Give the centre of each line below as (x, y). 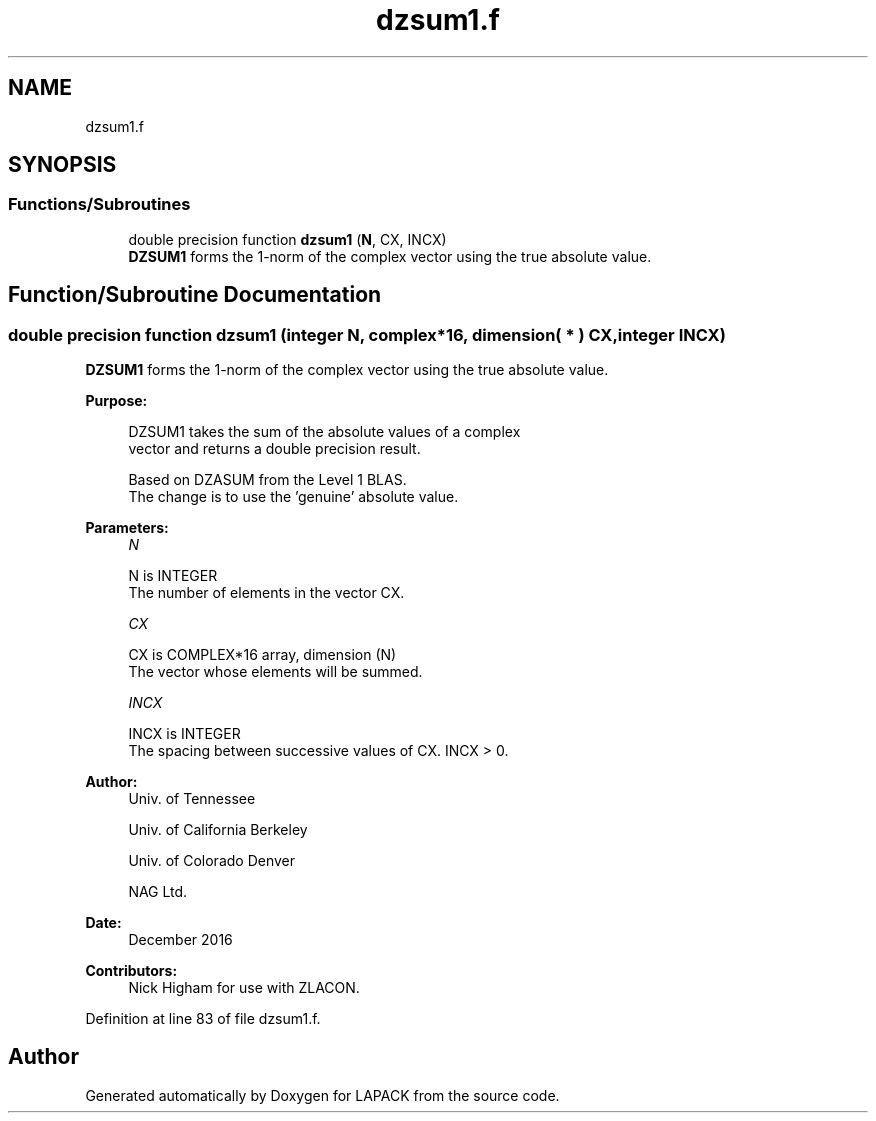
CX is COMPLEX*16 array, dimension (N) (262, 655)
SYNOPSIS (62, 165)
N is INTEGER (173, 576)
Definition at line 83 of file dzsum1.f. (203, 1019)
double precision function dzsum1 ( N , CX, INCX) (287, 239)
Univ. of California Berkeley (218, 830)
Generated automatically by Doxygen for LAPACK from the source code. (322, 1095)
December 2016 (180, 940)
